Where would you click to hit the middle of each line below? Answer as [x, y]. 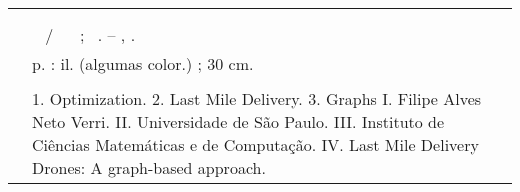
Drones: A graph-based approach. [149, 167]
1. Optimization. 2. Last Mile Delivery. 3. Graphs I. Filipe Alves [257, 98]
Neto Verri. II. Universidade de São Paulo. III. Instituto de [238, 121]
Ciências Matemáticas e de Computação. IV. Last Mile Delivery [255, 144]
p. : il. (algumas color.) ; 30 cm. [143, 63]
